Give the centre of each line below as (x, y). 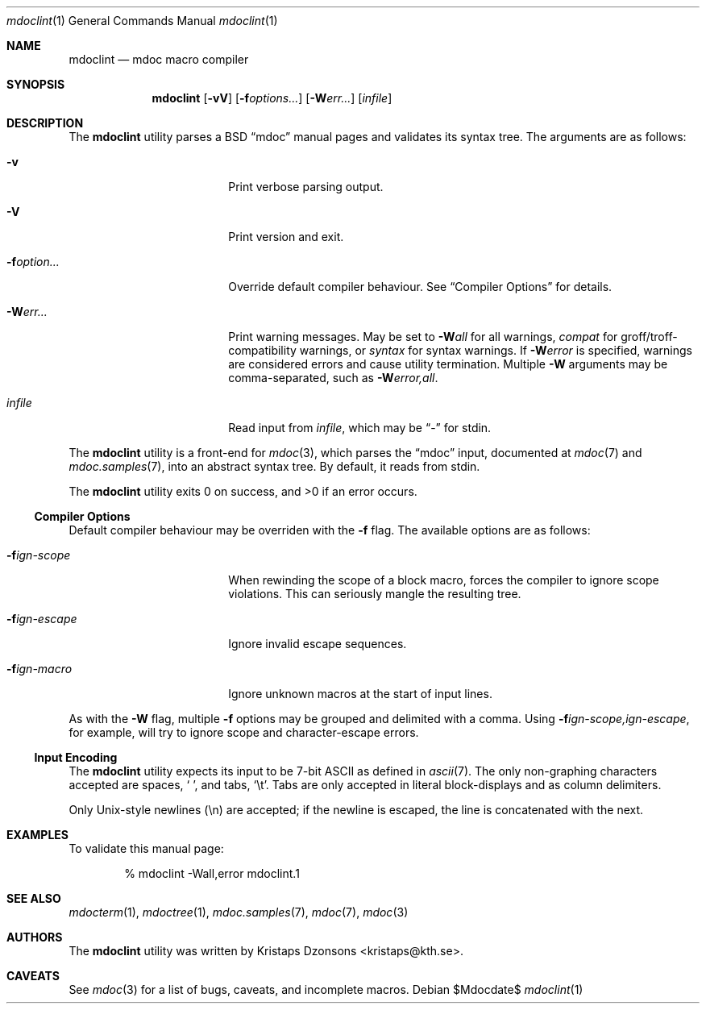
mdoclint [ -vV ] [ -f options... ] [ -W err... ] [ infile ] (272, 98)
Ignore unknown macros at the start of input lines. (360, 694)
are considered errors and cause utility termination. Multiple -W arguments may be (448, 364)
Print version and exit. (286, 237)
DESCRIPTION (45, 123)
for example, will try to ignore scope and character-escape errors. (244, 732)
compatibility (262, 350)
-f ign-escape (42, 619)
